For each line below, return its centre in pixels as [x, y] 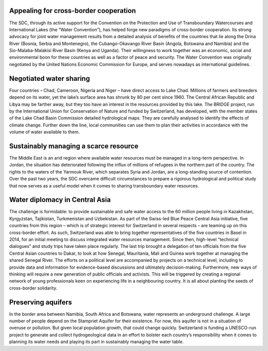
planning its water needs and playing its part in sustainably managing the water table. [96, 342]
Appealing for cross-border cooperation [72, 11]
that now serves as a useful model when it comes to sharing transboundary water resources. [104, 185]
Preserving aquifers [40, 302]
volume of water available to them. [44, 132]
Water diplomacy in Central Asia [60, 200]
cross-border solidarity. [33, 288]
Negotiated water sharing [50, 79]
